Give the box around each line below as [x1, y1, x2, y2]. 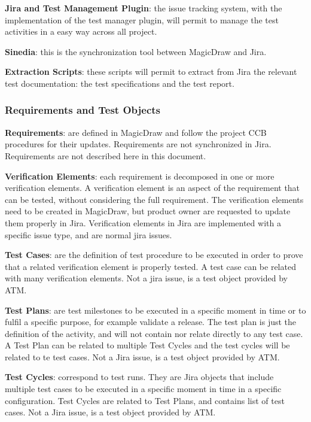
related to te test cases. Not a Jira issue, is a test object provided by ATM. [5, 350, 280, 363]
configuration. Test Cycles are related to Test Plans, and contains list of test [5, 394, 285, 406]
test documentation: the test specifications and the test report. [5, 77, 234, 89]
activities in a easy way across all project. [5, 25, 157, 38]
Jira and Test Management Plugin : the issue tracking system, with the [5, 2, 282, 14]
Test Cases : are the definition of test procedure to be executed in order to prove [5, 248, 303, 261]
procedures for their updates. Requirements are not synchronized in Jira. [5, 138, 272, 150]
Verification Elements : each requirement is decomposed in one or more [5, 169, 275, 182]
